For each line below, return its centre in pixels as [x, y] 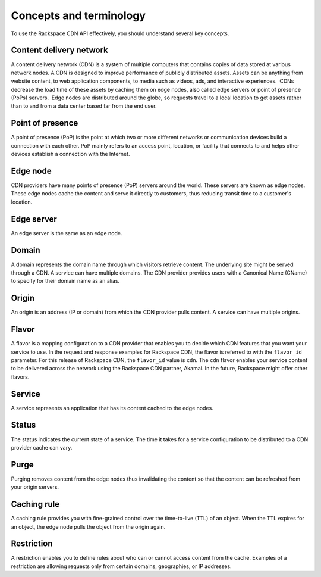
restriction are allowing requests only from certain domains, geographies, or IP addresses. [121, 566]
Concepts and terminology [78, 15]
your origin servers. [35, 487]
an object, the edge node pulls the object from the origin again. [88, 526]
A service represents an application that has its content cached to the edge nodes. [112, 408]
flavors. [20, 377]
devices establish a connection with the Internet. [70, 154]
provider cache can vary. [42, 447]
